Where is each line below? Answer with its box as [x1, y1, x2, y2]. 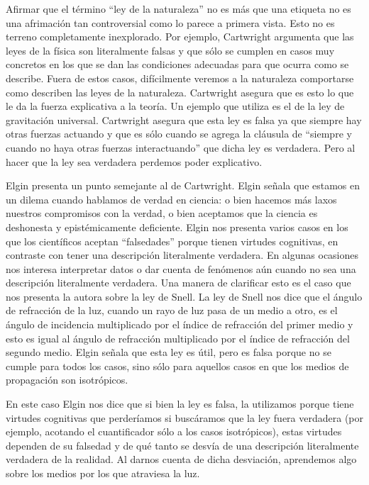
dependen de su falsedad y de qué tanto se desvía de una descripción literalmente [6, 437, 359, 452]
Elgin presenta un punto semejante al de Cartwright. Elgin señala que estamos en [6, 178, 360, 193]
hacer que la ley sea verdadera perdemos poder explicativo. [6, 154, 263, 169]
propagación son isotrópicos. [6, 372, 128, 387]
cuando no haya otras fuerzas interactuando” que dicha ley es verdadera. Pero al [6, 140, 356, 155]
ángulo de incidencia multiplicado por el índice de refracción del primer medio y [6, 317, 353, 332]
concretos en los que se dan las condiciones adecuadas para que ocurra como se [6, 57, 349, 72]
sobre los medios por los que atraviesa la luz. [6, 466, 200, 480]
